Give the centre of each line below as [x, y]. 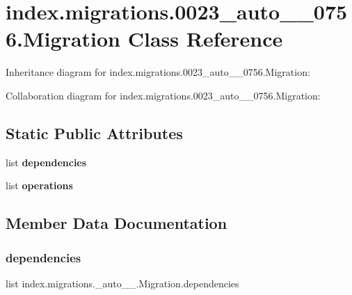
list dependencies [46, 162]
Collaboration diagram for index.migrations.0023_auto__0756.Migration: [163, 95]
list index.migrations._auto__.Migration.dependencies [122, 283]
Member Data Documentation [117, 223]
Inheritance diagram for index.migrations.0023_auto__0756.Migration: [158, 72]
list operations [39, 185]
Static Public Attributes [94, 133]
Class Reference [205, 39]
